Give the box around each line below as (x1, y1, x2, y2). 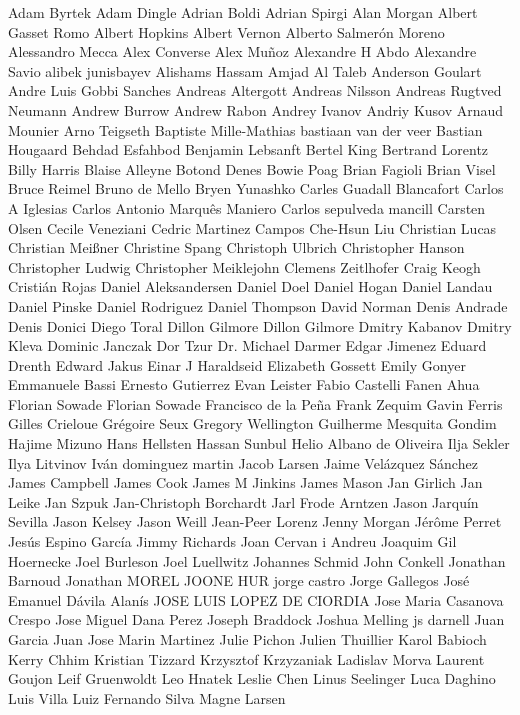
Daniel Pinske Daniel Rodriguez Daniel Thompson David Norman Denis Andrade (8, 295, 508, 316)
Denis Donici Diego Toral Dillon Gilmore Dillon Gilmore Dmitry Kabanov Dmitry (8, 315, 512, 336)
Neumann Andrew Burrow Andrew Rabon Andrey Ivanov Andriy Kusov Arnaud (8, 99, 504, 120)
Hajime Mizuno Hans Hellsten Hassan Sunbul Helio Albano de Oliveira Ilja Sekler (8, 433, 510, 454)
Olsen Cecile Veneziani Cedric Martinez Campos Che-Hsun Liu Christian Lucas (8, 217, 497, 238)
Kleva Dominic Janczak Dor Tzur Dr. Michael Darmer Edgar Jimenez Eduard (8, 335, 487, 356)
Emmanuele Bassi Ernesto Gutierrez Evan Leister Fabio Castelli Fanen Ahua (8, 374, 480, 395)
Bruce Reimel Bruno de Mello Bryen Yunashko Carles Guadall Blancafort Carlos (8, 178, 504, 199)
